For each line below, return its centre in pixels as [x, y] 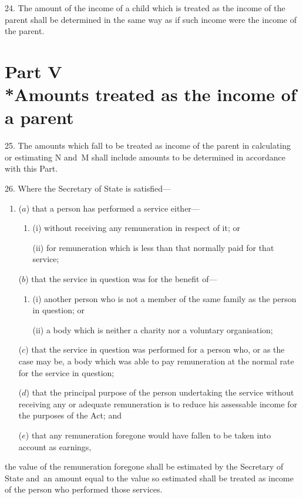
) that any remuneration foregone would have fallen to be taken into [148, 435]
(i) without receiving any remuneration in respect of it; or [136, 228]
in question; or [59, 310]
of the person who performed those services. [84, 489]
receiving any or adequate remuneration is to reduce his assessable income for [158, 403]
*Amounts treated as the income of [151, 94]
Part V [33, 71]
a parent [39, 117]
